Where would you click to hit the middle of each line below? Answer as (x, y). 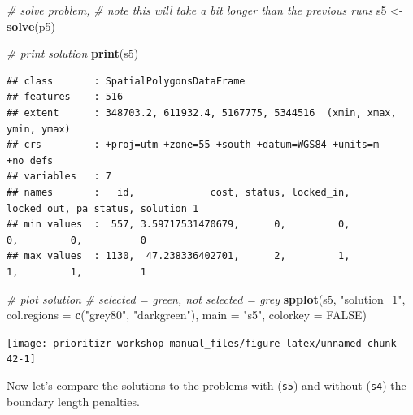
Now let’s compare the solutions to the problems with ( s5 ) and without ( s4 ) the (206, 385)
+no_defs (30, 160)
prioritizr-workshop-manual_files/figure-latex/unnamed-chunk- (228, 343)
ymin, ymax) (39, 129)
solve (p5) (31, 26)
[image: (27, 343)
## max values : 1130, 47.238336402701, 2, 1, (178, 256)
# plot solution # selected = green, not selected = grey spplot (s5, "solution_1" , (206, 298)
